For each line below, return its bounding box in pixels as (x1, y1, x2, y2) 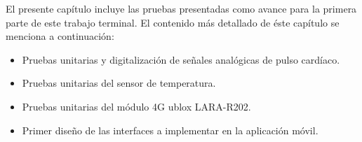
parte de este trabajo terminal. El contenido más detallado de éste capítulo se (6, 15, 340, 29)
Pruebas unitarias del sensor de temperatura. (22, 76, 216, 90)
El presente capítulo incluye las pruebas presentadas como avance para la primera (6, 1, 357, 15)
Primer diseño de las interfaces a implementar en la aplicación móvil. (22, 122, 319, 137)
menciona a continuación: (6, 29, 114, 43)
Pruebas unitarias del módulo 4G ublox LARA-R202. (22, 99, 251, 113)
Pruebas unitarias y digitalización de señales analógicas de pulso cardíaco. (22, 52, 340, 66)
